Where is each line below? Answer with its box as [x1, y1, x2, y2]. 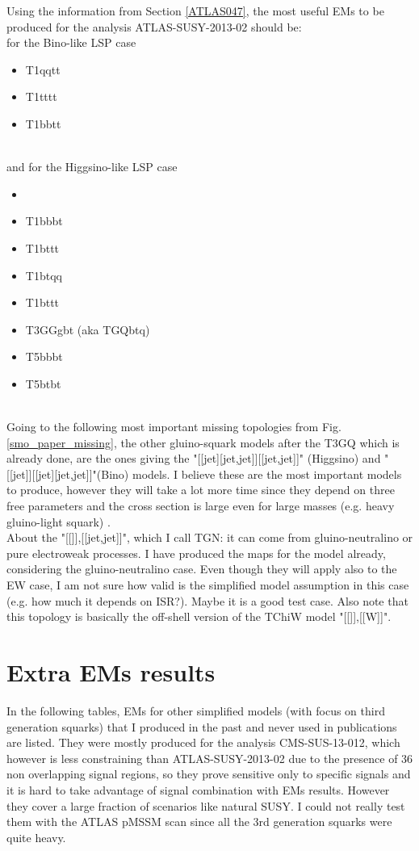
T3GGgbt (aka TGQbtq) [25, 321, 150, 337]
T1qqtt [25, 61, 61, 78]
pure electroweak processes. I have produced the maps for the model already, [6, 544, 386, 561]
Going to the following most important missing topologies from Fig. [6, 418, 341, 435]
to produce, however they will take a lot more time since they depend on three [6, 481, 395, 498]
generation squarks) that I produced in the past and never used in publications [6, 718, 397, 735]
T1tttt [25, 88, 57, 105]
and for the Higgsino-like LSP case [6, 158, 178, 175]
